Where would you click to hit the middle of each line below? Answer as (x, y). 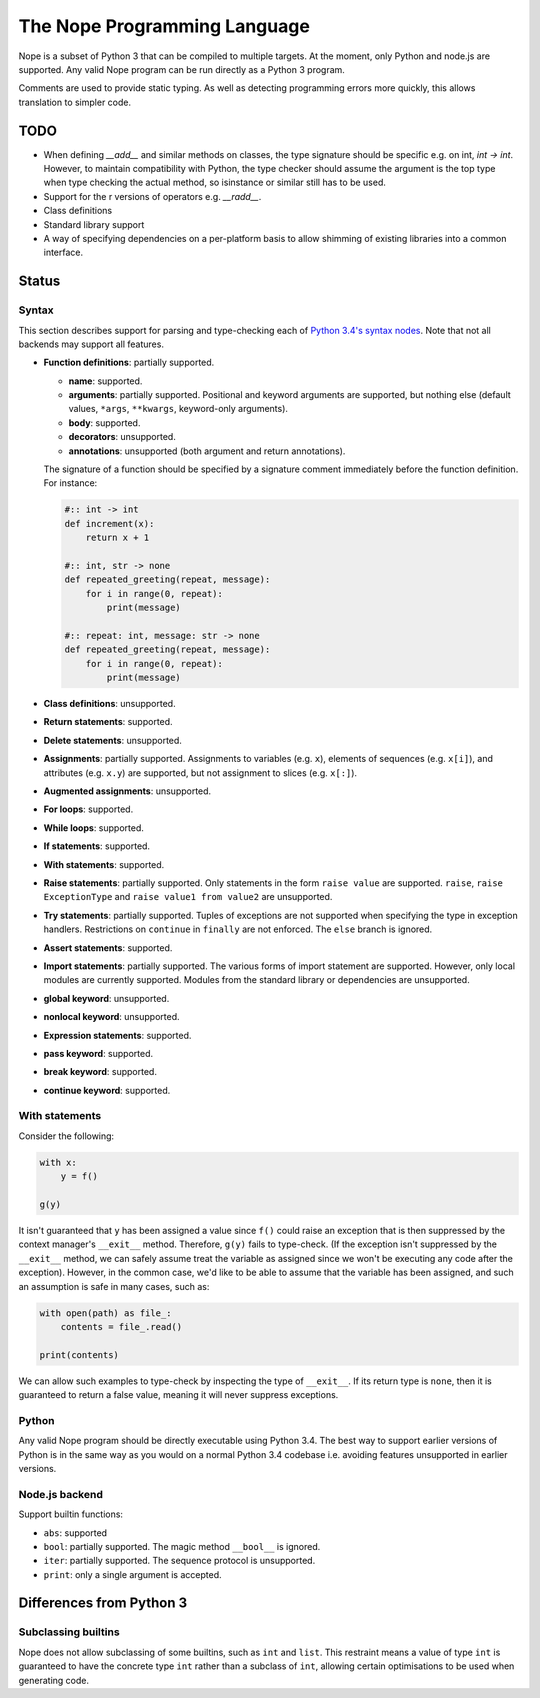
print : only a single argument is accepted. (132, 1574)
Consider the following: (66, 1136)
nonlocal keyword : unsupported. (111, 1017)
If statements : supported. (96, 846)
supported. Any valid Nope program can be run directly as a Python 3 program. (181, 69)
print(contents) (79, 1354)
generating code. (54, 1680)
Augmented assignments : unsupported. (127, 791)
